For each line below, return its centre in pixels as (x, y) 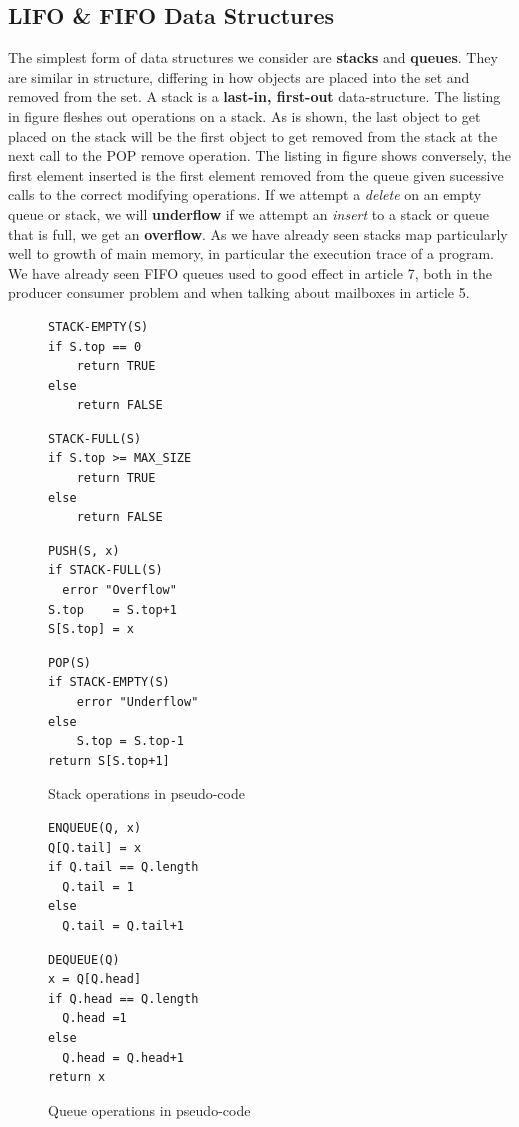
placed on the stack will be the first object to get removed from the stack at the (253, 135)
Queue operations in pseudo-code (149, 1109)
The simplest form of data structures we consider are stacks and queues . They (253, 57)
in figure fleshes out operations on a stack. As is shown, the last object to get (244, 115)
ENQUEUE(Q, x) (95, 827)
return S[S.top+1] (109, 760)
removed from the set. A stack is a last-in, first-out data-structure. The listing (254, 96)
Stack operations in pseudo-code (146, 793)
